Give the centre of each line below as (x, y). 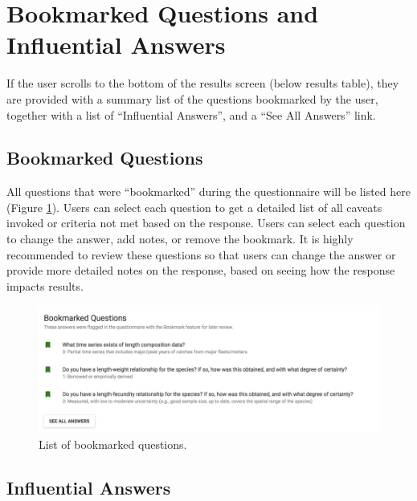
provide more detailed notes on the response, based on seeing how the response (201, 270)
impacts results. (45, 285)
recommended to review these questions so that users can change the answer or (201, 254)
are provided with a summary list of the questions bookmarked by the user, (192, 98)
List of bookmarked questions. (113, 444)
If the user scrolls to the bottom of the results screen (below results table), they (203, 83)
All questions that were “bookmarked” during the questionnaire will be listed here (208, 191)
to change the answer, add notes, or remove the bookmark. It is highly (180, 239)
